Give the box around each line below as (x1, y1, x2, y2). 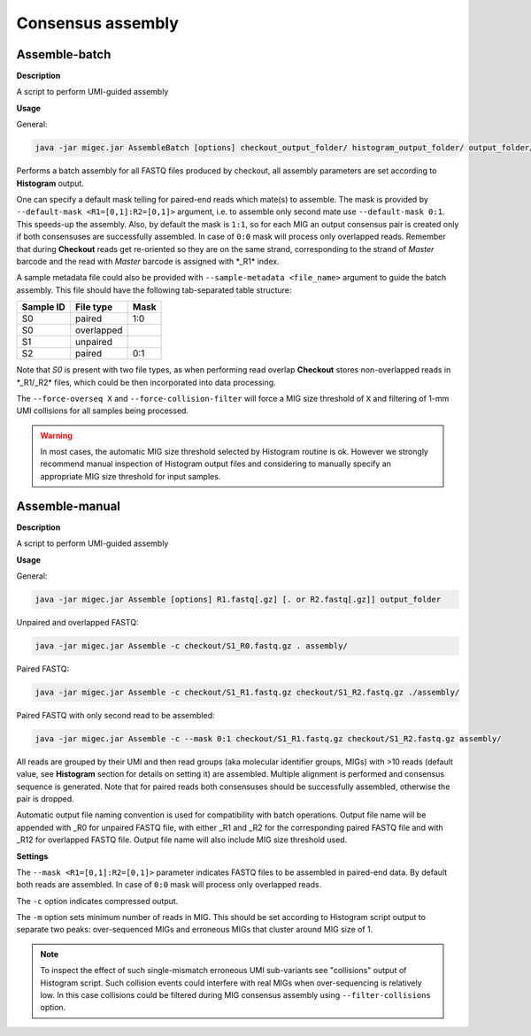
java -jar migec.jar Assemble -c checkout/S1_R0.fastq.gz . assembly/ (35, 641, 349, 650)
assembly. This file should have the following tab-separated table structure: (16, 284, 292, 295)
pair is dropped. (16, 793, 74, 804)
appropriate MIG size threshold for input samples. (40, 471, 221, 481)
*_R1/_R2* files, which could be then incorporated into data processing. (16, 377, 276, 388)
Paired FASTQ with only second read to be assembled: (16, 710, 215, 720)
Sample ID (21, 301, 65, 313)
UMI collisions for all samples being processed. (16, 405, 189, 416)
